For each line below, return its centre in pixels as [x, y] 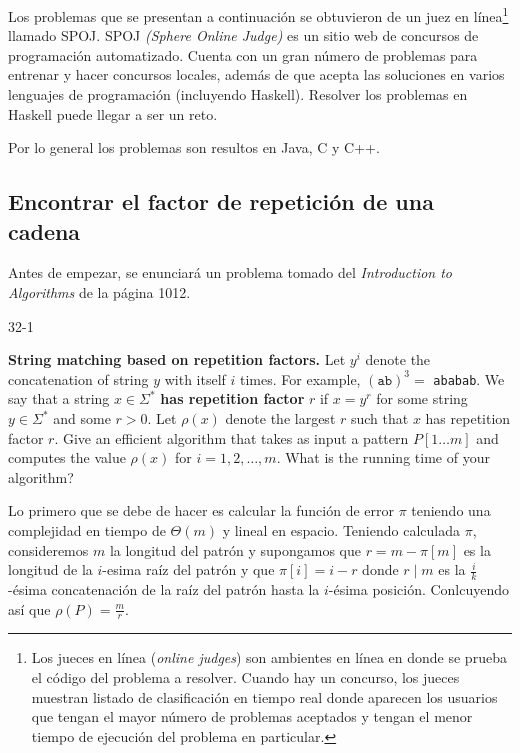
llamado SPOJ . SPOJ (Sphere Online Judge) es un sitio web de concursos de [243, 35]
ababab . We [469, 378]
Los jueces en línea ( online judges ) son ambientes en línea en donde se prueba [269, 657]
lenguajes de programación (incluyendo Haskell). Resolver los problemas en [238, 94]
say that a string [59, 398]
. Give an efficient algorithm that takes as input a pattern [231, 437]
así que [29, 608]
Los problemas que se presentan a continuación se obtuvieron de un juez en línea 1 [258, 14]
